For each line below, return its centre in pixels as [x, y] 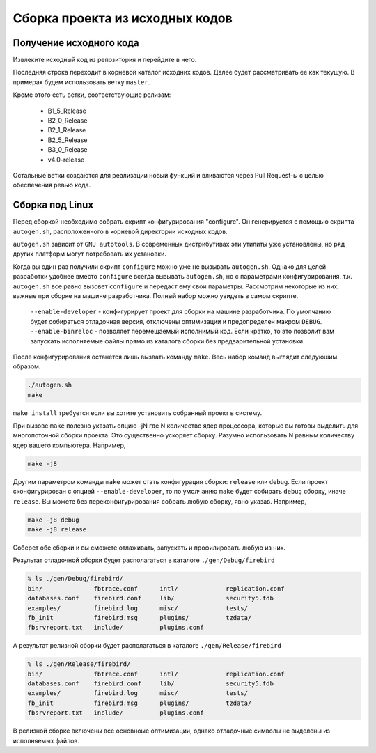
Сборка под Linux [53, 205]
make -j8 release [57, 529]
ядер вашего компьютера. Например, [69, 445]
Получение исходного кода [76, 43]
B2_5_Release [68, 140]
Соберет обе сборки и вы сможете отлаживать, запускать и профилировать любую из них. [149, 548]
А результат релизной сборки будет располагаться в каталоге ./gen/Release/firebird [147, 646]
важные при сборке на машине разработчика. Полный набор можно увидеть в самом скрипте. [156, 296]
